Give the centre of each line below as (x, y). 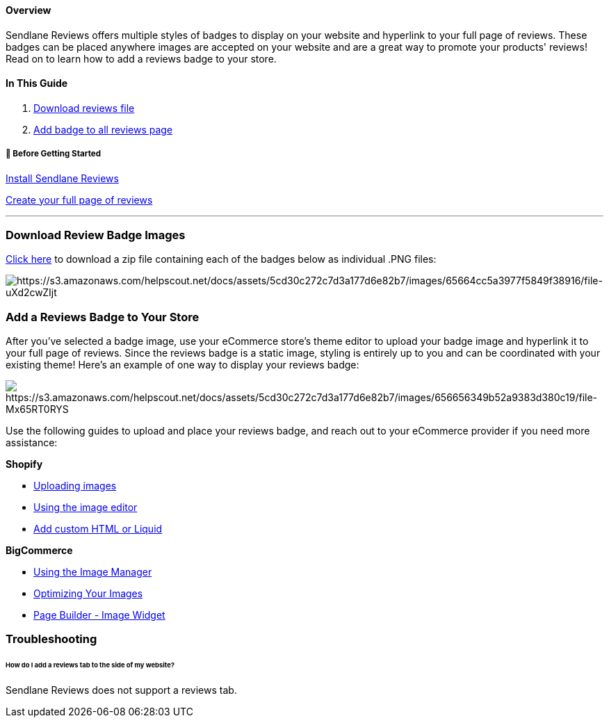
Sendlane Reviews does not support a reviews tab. (121, 690)
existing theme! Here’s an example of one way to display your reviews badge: (182, 365)
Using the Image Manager (93, 572)
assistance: (32, 443)
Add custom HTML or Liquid (98, 529)
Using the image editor (86, 507)
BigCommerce (39, 551)
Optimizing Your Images (88, 594)
